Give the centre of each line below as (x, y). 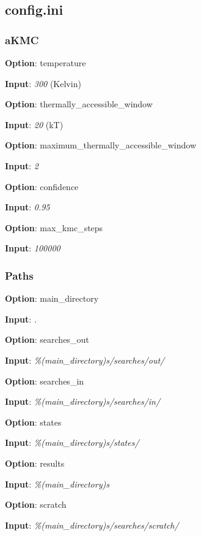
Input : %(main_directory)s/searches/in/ (83, 401)
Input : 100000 (33, 248)
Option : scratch (36, 504)
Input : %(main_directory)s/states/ (72, 442)
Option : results (35, 463)
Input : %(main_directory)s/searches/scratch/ (92, 525)
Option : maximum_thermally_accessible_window (101, 145)
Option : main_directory (52, 298)
